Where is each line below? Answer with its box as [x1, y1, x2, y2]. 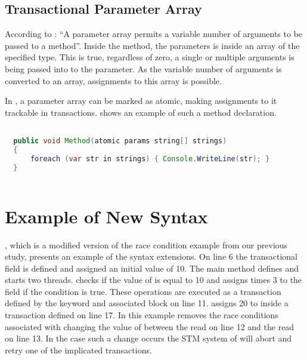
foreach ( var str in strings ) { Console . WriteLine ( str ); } [30, 154, 270, 163]
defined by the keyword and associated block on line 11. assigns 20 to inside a [5, 297, 289, 309]
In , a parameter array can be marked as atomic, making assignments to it [5, 94, 277, 107]
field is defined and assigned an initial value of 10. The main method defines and [5, 261, 299, 274]
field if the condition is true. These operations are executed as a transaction [5, 285, 281, 297]
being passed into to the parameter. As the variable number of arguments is [5, 62, 282, 75]
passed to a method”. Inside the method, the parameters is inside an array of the [5, 39, 300, 51]
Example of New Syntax [5, 204, 208, 228]
